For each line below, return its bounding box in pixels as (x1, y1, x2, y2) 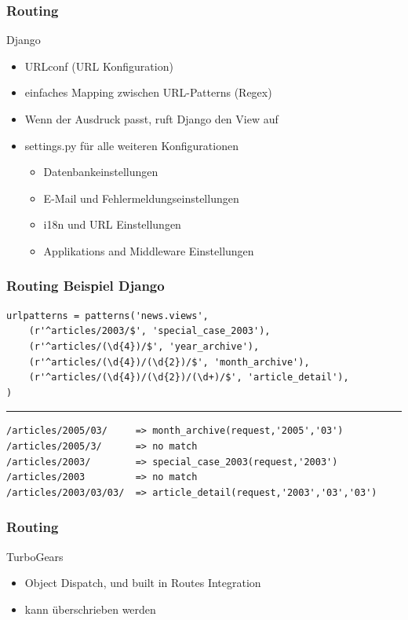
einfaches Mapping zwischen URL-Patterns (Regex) (24, 84, 272, 101)
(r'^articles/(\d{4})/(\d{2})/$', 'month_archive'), (28, 356, 310, 368)
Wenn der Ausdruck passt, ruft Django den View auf (24, 111, 279, 127)
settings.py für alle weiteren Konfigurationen (24, 137, 239, 153)
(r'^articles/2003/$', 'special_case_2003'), (28, 325, 271, 337)
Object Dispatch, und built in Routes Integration (24, 574, 261, 591)
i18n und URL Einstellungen (43, 216, 181, 233)
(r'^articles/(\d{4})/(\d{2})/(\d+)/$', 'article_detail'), (28, 372, 349, 383)
